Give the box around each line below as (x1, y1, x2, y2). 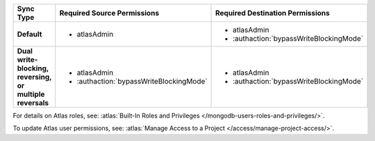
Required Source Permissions (59, 8, 160, 17)
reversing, (17, 73, 52, 82)
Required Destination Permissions (215, 8, 330, 17)
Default (17, 30, 42, 39)
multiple (17, 90, 45, 99)
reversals (17, 98, 49, 107)
